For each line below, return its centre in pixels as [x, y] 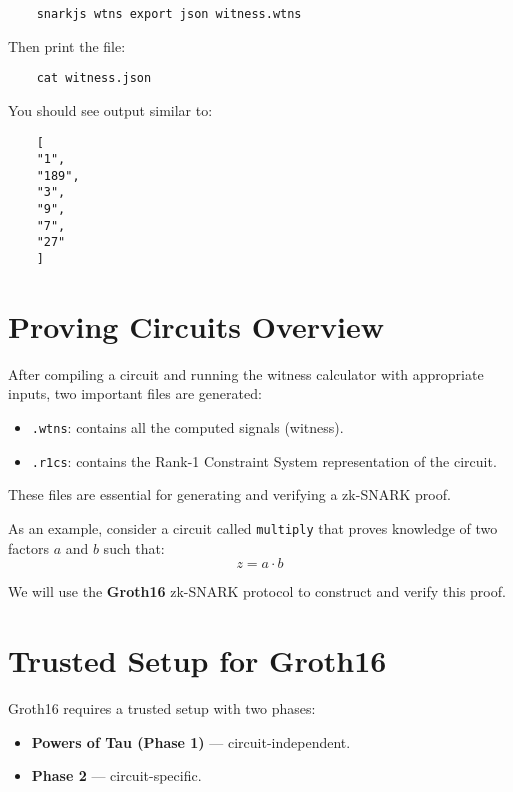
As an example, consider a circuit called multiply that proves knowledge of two [253, 527]
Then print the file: [67, 45]
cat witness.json [94, 78]
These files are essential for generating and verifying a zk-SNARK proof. [229, 494]
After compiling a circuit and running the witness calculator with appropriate [246, 373]
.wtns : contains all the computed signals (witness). [187, 427]
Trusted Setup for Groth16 [197, 660]
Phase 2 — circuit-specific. [116, 775]
